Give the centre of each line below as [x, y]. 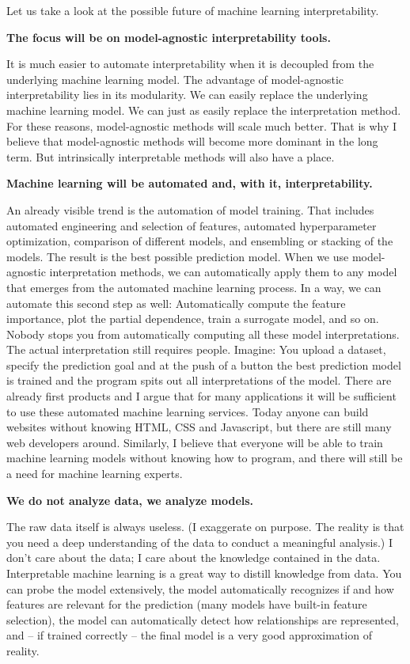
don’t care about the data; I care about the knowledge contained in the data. [194, 558]
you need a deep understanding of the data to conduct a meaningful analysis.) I [199, 542]
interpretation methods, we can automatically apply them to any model [223, 272]
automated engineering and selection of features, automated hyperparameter [192, 225]
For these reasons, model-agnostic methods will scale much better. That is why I [202, 125]
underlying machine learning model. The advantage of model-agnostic [175, 79]
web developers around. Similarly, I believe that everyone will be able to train [195, 442]
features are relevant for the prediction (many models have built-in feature [187, 604]
